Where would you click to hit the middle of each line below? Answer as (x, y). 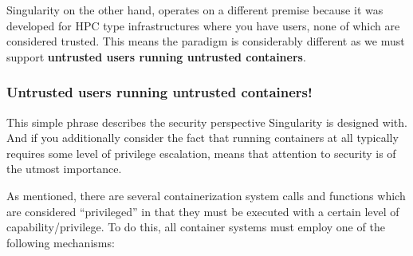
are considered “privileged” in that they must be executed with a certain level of (203, 211)
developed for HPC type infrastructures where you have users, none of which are (203, 25)
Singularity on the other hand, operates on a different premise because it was (195, 10)
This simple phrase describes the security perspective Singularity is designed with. (207, 122)
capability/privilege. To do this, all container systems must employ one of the (196, 227)
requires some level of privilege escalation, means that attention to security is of (201, 153)
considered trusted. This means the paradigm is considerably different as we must (206, 41)
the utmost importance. (64, 169)
